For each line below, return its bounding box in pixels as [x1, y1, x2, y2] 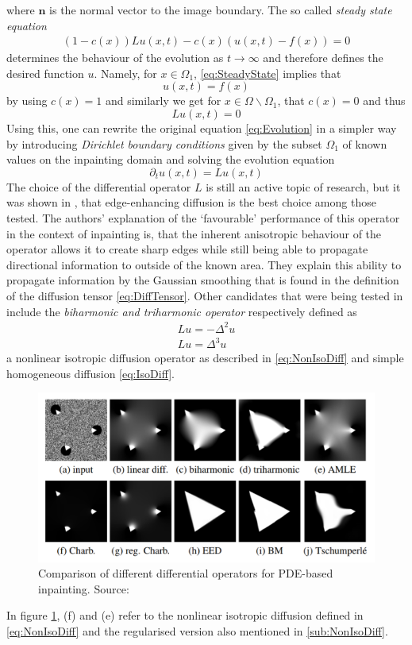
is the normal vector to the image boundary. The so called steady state [49, 2, 392, 17]
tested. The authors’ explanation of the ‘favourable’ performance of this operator [6, 209, 400, 226]
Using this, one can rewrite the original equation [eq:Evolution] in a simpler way [6, 120, 397, 136]
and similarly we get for [105, 92, 221, 109]
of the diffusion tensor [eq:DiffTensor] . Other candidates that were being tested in [6, 287, 403, 303]
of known [342, 135, 387, 152]
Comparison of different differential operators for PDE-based [38, 565, 333, 581]
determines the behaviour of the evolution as [6, 49, 224, 66]
